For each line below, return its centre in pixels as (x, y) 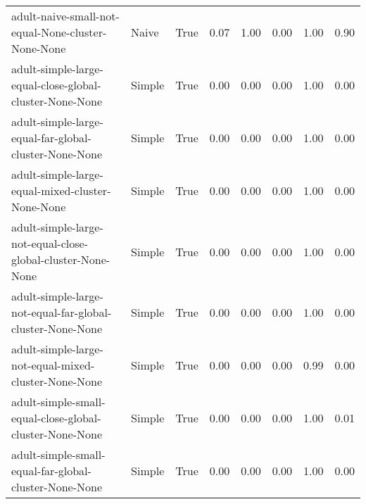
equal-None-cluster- (59, 32)
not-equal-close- (50, 243)
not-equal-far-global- (62, 312)
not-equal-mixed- (53, 365)
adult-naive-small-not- (65, 16)
